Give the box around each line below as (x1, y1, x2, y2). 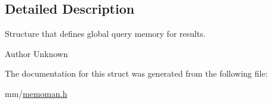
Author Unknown (5, 47, 68, 59)
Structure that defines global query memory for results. (5, 27, 206, 40)
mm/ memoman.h (5, 87, 67, 99)
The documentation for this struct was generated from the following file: (5, 67, 268, 80)
